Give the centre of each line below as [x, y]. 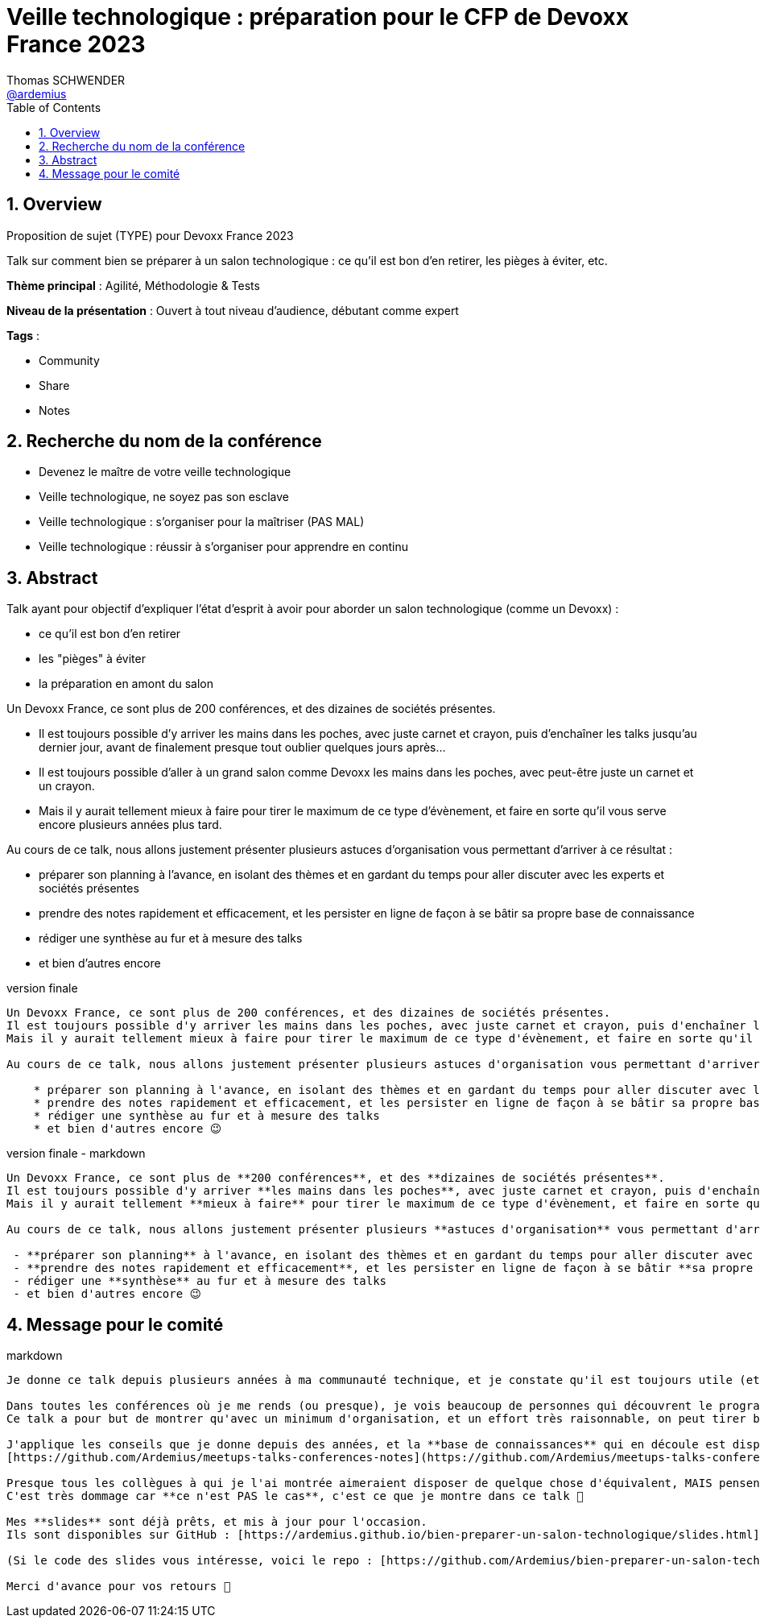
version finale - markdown [76, 1154]
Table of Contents [54, 107]
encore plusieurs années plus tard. [130, 825]
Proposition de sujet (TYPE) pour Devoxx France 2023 [150, 235]
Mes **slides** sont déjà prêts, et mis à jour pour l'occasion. [217, 1522]
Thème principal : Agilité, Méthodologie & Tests [133, 285]
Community [69, 360]
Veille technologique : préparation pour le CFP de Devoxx [318, 17]
